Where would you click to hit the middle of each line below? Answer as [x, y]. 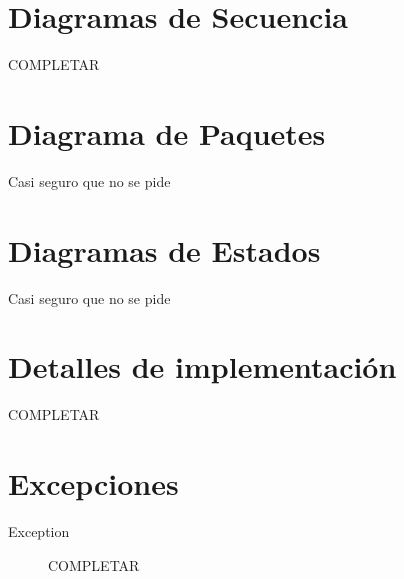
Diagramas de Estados [164, 249]
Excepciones [93, 483]
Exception [39, 531]
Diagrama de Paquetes [167, 132]
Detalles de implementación [202, 366]
